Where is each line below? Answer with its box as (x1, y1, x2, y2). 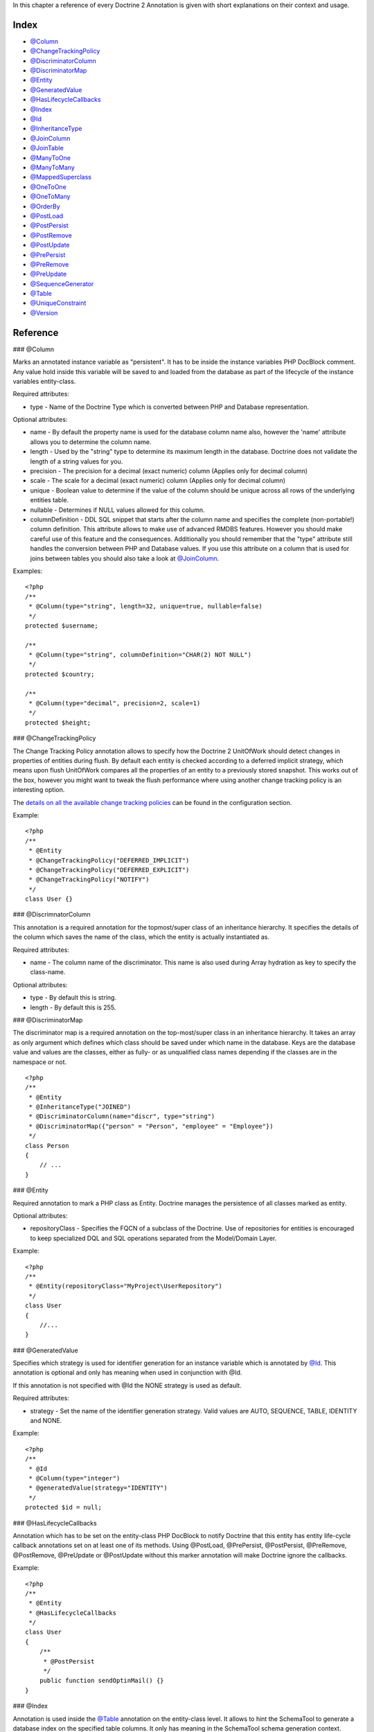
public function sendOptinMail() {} (39, 1677, 164, 1685)
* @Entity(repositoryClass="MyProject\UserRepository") (28, 1282, 223, 1290)
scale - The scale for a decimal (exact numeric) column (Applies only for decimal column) (30, 477, 286, 485)
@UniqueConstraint (30, 299, 87, 308)
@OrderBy (30, 202, 60, 211)
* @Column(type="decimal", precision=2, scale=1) (28, 700, 201, 707)
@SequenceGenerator (30, 279, 94, 288)
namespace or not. (12, 1057, 67, 1066)
